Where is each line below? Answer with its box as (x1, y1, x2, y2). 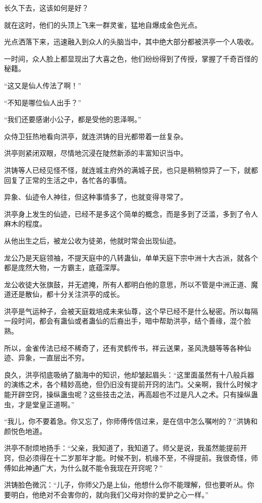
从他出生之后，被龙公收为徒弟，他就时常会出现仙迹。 (4, 235, 180, 245)
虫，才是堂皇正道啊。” (4, 399, 75, 409)
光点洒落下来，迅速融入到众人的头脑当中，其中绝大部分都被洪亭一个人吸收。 (4, 36, 258, 47)
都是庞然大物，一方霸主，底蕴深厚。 (4, 262, 124, 273)
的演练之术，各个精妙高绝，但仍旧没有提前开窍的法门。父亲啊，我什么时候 (4, 379, 251, 390)
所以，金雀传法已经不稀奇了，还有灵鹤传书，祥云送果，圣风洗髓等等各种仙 (4, 342, 251, 353)
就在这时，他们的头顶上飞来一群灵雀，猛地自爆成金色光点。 (4, 19, 202, 30)
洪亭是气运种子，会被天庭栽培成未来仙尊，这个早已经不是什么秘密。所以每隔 (4, 305, 258, 316)
